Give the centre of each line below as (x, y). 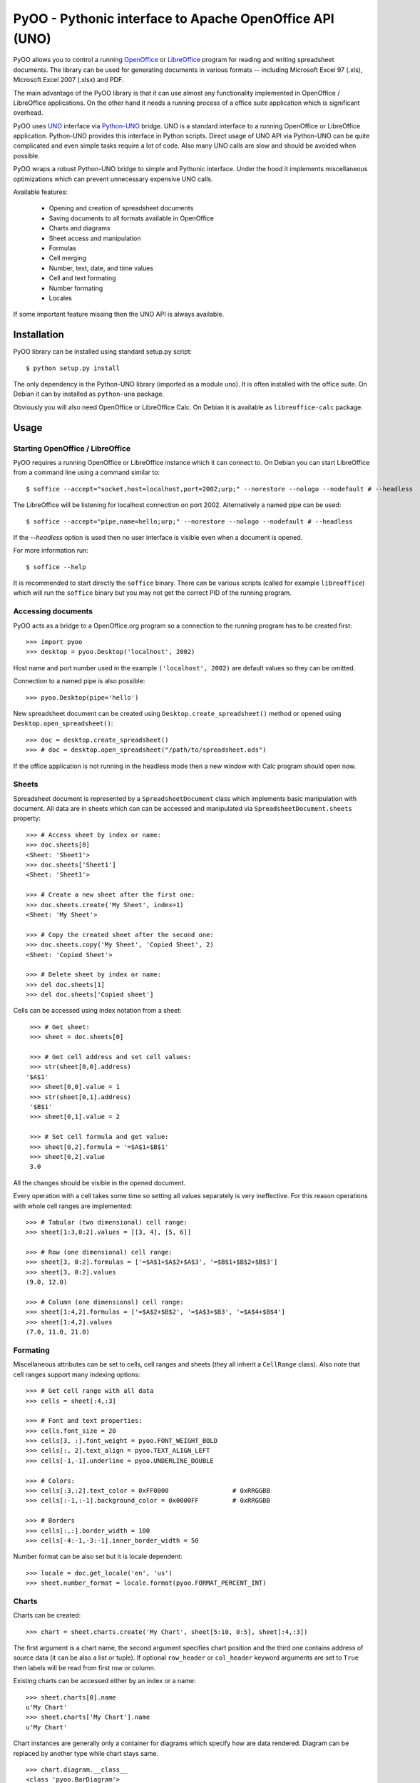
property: (27, 818)
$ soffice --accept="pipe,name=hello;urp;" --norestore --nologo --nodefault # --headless (189, 521)
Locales (61, 298)
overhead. (28, 113)
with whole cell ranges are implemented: (73, 1206)
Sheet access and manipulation (95, 238)
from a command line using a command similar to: (87, 472)
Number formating (76, 288)
